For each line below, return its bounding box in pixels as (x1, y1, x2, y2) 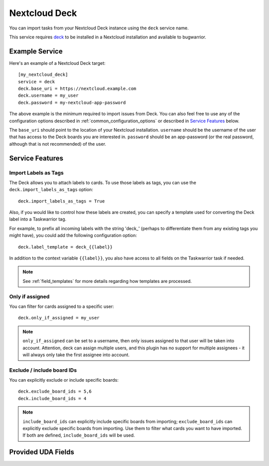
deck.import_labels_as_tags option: (9, 187, 93, 193)
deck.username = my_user (18, 93, 79, 98)
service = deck (18, 79, 55, 84)
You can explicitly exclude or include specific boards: (9, 377, 119, 383)
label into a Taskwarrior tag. (9, 216, 67, 222)
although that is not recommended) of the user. (9, 141, 107, 147)
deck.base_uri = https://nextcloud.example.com (18, 86, 136, 92)
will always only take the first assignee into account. (22, 352, 130, 358)
